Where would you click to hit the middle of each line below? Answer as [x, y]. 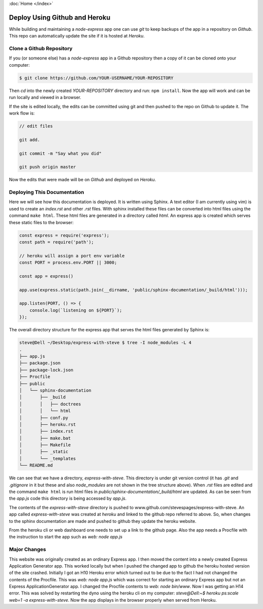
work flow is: [22, 113]
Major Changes [28, 550]
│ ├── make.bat [45, 438]
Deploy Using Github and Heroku [60, 17]
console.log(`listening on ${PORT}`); [76, 310]
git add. [30, 140]
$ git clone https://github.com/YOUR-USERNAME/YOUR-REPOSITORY [96, 78]
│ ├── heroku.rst [48, 424]
